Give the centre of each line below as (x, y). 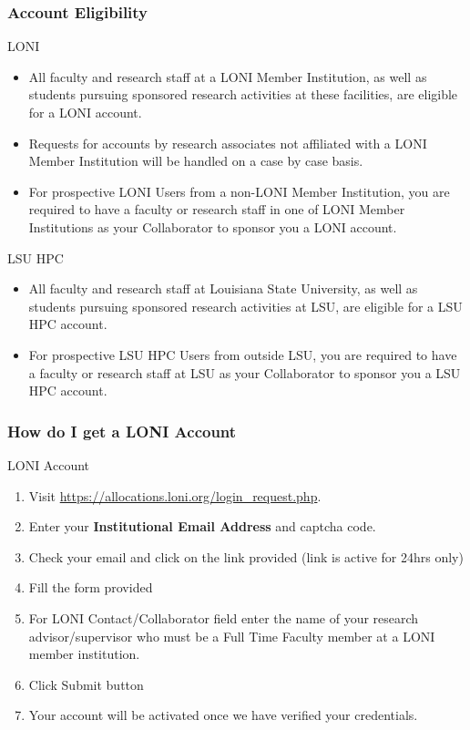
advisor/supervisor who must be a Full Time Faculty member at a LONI (232, 636)
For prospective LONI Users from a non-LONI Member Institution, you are (239, 191)
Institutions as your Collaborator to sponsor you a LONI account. (213, 226)
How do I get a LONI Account (122, 431)
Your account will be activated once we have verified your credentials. (223, 715)
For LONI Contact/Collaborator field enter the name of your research (224, 617)
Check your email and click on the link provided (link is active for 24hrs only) (246, 556)
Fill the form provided (91, 587)
